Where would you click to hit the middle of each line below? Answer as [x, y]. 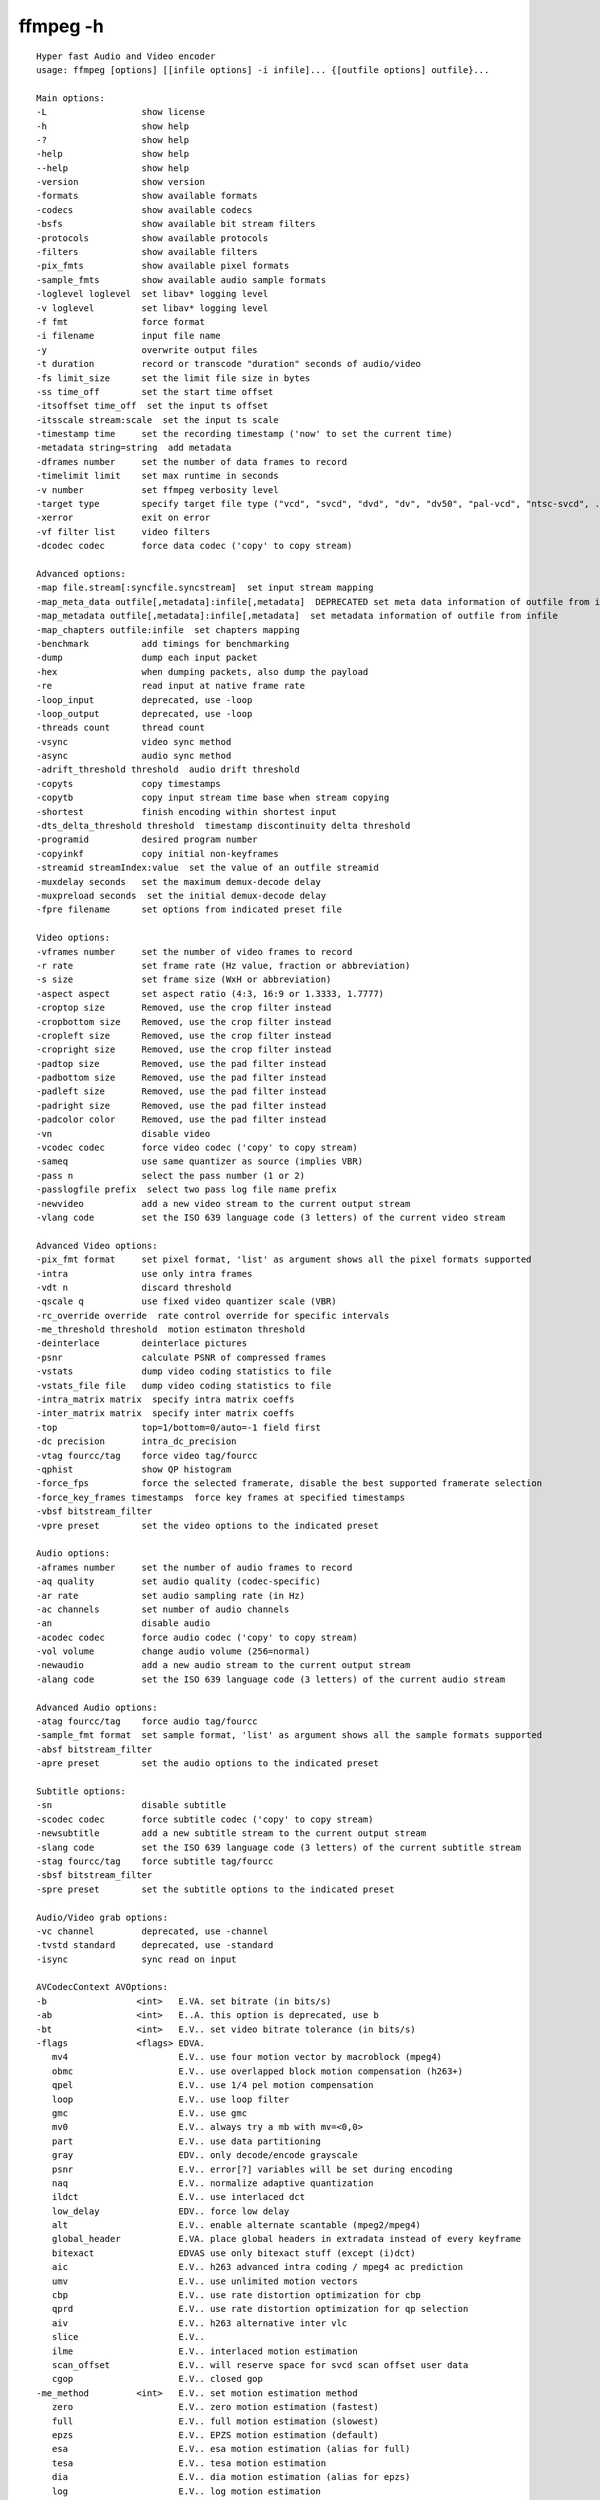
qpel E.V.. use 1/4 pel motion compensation [212, 2085]
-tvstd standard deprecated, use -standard [155, 1945]
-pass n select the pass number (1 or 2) [170, 1175]
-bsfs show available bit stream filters [176, 224]
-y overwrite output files [147, 349]
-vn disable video [123, 1133]
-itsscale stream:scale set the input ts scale [157, 419]
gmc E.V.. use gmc [149, 2113]
